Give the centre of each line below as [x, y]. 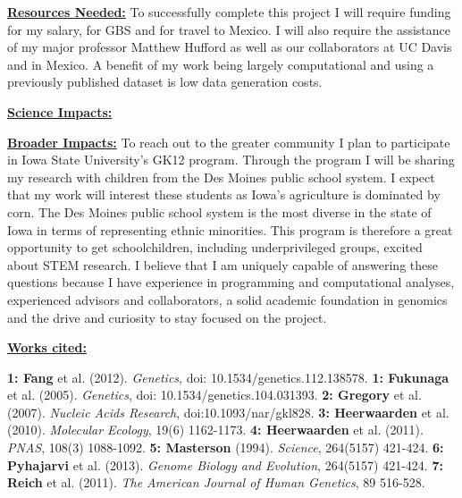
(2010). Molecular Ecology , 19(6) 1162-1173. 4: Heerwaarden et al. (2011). [215, 430]
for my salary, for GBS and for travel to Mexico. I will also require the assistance [229, 29]
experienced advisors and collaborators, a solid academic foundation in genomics [227, 299]
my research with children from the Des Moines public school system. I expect [221, 177]
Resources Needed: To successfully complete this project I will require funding [229, 12]
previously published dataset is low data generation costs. [165, 82]
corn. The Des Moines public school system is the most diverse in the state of [219, 211]
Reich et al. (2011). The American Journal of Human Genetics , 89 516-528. [216, 482]
